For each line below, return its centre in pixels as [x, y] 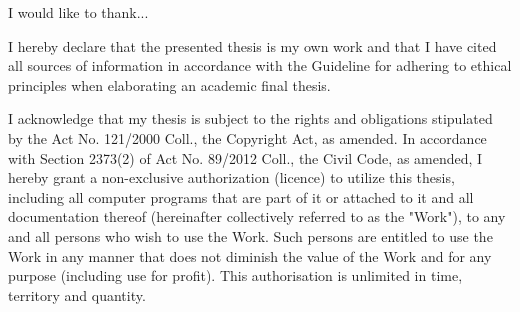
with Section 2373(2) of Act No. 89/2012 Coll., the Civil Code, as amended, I [245, 157]
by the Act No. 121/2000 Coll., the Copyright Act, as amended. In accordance [247, 137]
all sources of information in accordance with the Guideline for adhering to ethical [260, 65]
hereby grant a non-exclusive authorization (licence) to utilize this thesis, [231, 177]
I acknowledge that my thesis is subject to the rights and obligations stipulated [250, 118]
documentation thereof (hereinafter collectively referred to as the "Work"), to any [257, 216]
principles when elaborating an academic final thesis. [169, 84]
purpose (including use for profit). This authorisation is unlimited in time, [235, 275]
